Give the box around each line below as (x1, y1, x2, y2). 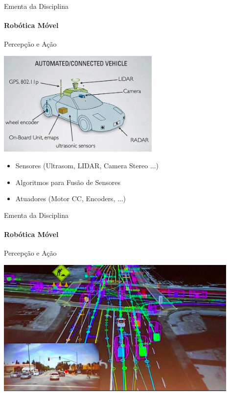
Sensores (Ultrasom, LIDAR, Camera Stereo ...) (15, 160, 159, 171)
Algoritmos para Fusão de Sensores (15, 177, 120, 187)
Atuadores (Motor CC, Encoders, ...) (15, 193, 126, 204)
